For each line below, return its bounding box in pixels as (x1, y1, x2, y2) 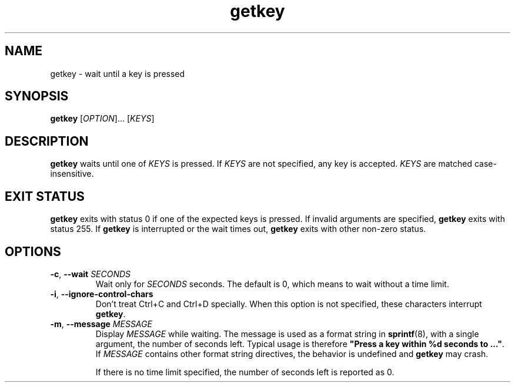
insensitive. (50, 169, 94, 179)
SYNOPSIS (5, 89, 69, 104)
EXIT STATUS (5, 189, 85, 204)
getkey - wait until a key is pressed (50, 68, 185, 79)
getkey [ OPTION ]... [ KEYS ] (50, 113, 155, 124)
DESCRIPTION (5, 133, 89, 149)
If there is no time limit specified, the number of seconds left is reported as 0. (95, 366, 394, 377)
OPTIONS (5, 244, 61, 259)
